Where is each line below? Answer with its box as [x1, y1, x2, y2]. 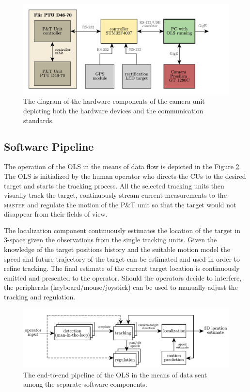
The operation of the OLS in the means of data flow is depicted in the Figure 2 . [4, 161, 241, 172]
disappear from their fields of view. [4, 209, 108, 219]
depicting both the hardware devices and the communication [23, 105, 203, 115]
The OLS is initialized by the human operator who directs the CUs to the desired [4, 171, 246, 181]
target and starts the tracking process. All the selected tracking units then [4, 180, 224, 190]
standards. [23, 115, 54, 125]
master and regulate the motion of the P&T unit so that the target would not [4, 199, 236, 209]
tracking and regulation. [4, 292, 76, 302]
